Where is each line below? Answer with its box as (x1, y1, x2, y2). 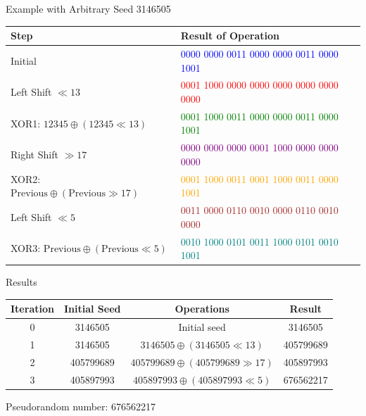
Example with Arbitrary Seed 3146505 (6, 1, 171, 15)
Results (6, 275, 37, 289)
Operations (175, 301, 229, 316)
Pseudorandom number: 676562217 (6, 398, 156, 413)
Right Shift (11, 147, 58, 162)
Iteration (11, 301, 54, 316)
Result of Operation (180, 28, 279, 43)
